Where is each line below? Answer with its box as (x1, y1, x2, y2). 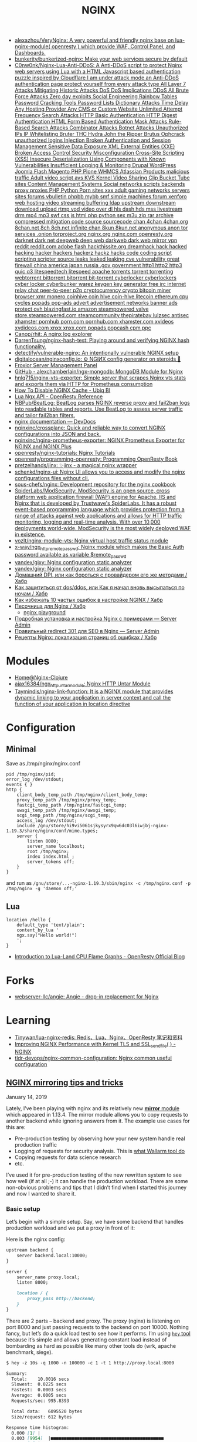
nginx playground (23, 608, 66, 615)
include (16, 822, 35, 828)
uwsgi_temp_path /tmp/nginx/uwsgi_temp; (16, 807, 117, 813)
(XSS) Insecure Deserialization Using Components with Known (14, 155, 166, 162)
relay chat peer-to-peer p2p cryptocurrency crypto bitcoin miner (14, 287, 171, 294)
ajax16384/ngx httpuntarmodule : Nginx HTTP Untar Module (14, 680, 151, 688)
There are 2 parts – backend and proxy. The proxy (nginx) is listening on (6, 1317, 181, 1324)
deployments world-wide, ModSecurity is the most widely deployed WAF (14, 525, 191, 532)
